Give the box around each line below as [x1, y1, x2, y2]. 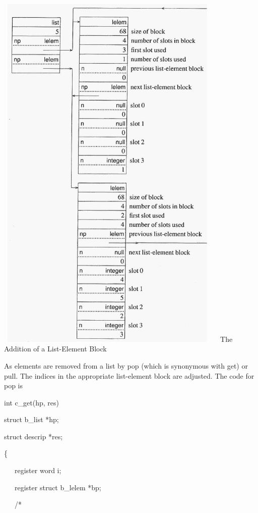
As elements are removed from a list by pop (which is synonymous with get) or [4, 360, 248, 371]
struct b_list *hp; [4, 414, 59, 425]
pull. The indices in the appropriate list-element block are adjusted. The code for [4, 370, 254, 381]
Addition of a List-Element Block [4, 343, 107, 354]
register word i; [14, 465, 61, 476]
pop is [4, 380, 23, 391]
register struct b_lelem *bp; [14, 482, 101, 492]
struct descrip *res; [4, 431, 63, 441]
